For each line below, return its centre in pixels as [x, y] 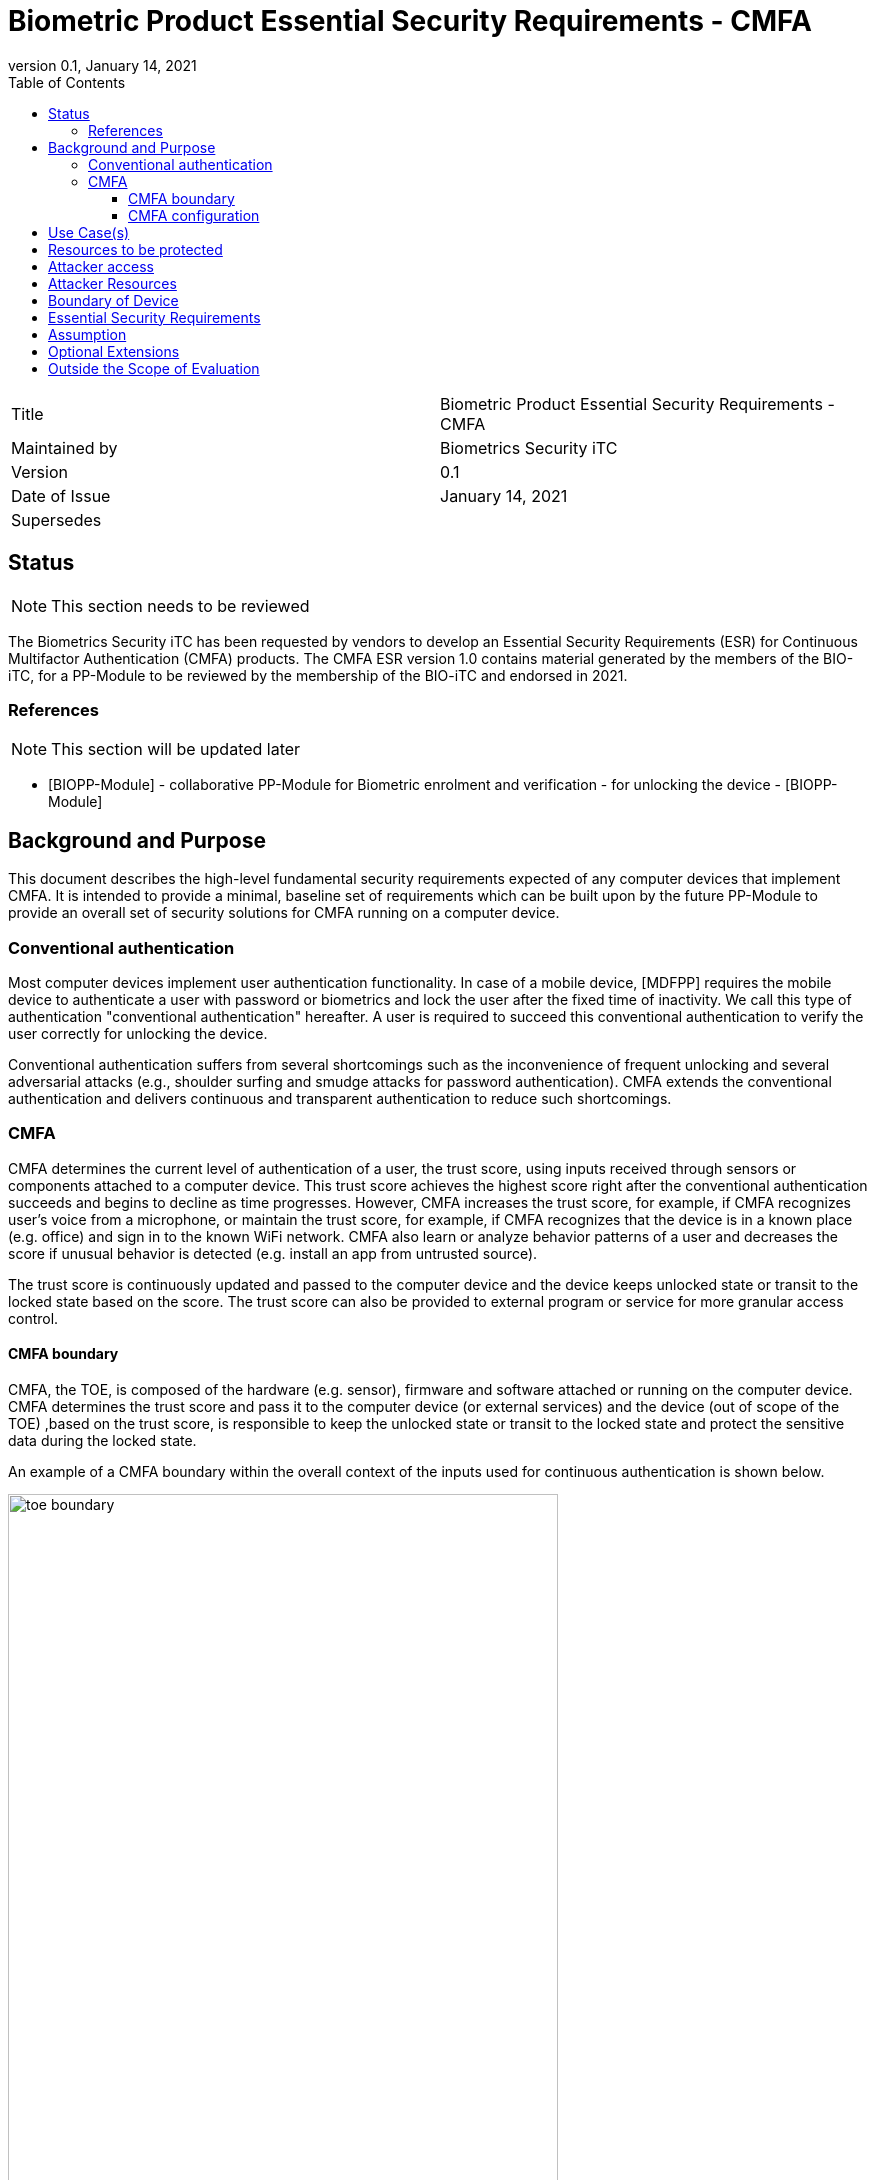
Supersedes [56, 519]
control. [33, 1318]
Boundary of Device [113, 300]
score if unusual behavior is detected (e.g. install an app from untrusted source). [273, 1253]
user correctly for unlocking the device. [138, 1033]
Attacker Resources [112, 283]
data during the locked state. [102, 1440]
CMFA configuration [194, 215]
